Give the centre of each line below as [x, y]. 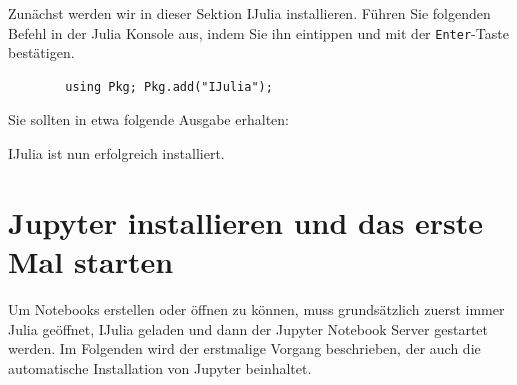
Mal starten [91, 261]
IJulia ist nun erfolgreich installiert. [116, 153]
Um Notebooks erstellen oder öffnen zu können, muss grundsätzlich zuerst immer [256, 308]
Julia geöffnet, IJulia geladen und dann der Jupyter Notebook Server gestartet [248, 328]
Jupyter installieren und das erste [246, 221]
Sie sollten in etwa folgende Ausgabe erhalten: [148, 119]
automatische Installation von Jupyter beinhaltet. [160, 367]
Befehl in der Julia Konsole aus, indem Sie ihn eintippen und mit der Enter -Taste [258, 32]
